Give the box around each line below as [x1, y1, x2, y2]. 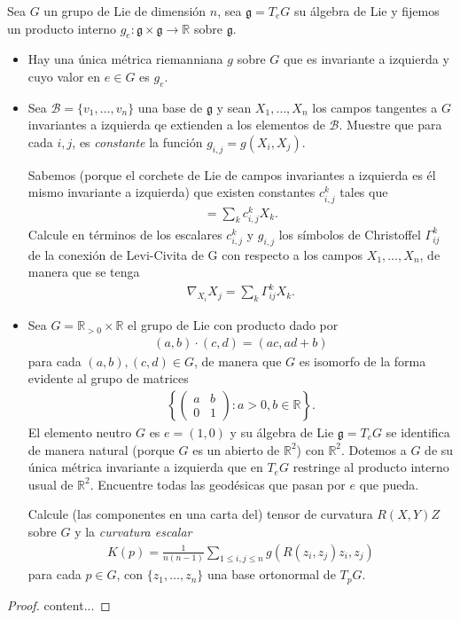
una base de [137, 98, 203, 116]
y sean [216, 98, 252, 116]
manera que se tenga [27, 263, 140, 281]
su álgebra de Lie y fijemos [294, 2, 440, 20]
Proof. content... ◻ [7, 595, 111, 614]
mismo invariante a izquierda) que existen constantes [27, 183, 316, 201]
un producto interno [7, 19, 117, 37]
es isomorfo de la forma [299, 351, 426, 370]
